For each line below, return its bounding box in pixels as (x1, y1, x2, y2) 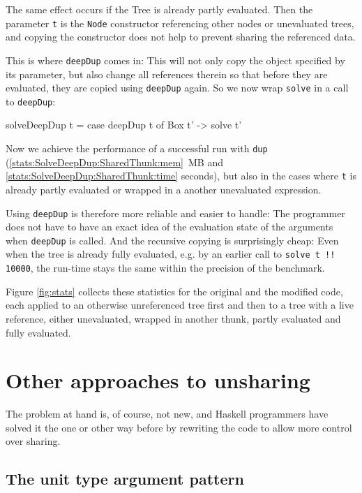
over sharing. (6, 434, 61, 448)
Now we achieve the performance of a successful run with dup (6, 141, 268, 155)
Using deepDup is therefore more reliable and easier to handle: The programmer (6, 205, 345, 220)
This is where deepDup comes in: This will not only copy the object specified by (6, 52, 345, 67)
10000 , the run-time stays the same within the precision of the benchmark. (6, 260, 325, 275)
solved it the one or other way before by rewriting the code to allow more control (6, 420, 352, 434)
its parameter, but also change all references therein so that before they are (6, 66, 328, 81)
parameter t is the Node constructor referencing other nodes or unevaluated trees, (6, 15, 354, 30)
